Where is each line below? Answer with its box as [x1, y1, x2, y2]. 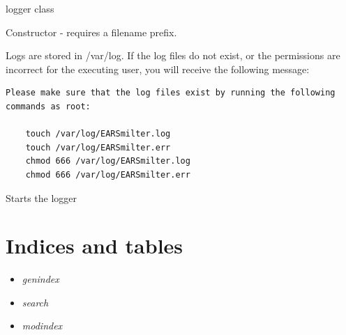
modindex [22, 318, 63, 333]
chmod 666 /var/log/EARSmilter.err [25, 169, 190, 180]
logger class [6, 1, 54, 15]
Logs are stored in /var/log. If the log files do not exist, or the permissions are [6, 48, 340, 63]
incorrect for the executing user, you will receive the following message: [6, 61, 310, 76]
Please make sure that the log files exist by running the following [6, 88, 336, 98]
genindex [22, 272, 59, 286]
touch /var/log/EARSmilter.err [25, 142, 171, 153]
